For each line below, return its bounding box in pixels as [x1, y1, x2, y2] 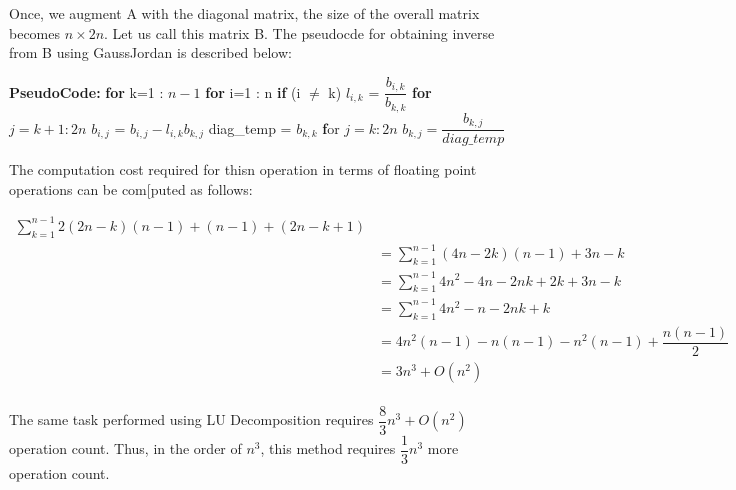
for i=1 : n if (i [205, 81, 301, 102]
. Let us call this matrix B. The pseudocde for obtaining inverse [104, 22, 495, 43]
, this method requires [260, 438, 396, 459]
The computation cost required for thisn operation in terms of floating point [9, 159, 477, 180]
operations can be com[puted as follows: [9, 178, 253, 199]
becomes [9, 22, 61, 43]
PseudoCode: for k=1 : [9, 81, 164, 102]
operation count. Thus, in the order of [9, 438, 242, 459]
